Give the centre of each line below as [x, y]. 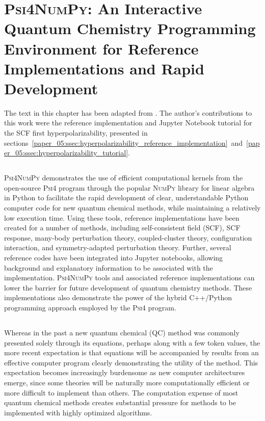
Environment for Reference [101, 48]
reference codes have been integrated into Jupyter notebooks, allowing [114, 257]
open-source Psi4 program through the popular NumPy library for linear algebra [129, 187]
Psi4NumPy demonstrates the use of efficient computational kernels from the [124, 178]
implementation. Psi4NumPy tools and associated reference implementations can [129, 278]
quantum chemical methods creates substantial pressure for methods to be [120, 402]
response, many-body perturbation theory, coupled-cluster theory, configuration [128, 237]
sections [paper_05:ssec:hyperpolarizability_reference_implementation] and [124, 142]
